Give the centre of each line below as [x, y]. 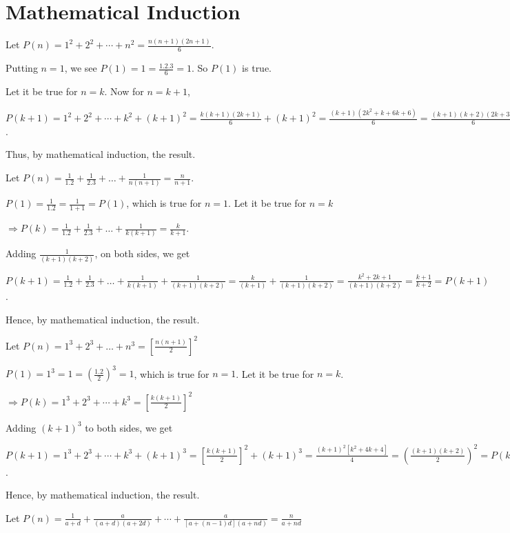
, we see [81, 68]
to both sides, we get [129, 427]
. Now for [124, 91]
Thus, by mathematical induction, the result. [101, 154]
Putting [22, 68]
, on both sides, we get [142, 253]
